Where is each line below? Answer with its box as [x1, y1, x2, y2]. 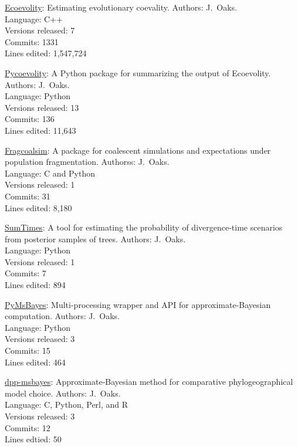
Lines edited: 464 [5, 355, 66, 368]
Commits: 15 [5, 344, 50, 357]
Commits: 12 [5, 421, 50, 434]
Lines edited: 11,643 [5, 124, 76, 136]
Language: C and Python [5, 167, 96, 179]
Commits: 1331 [5, 35, 59, 48]
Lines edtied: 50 [5, 433, 62, 445]
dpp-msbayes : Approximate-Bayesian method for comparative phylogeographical [5, 375, 293, 388]
